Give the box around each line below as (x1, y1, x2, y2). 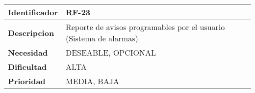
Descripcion (8, 27, 54, 38)
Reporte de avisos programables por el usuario (65, 21, 225, 32)
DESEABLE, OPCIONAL (65, 47, 156, 58)
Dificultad (8, 61, 47, 72)
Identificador (8, 6, 58, 18)
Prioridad (8, 75, 46, 87)
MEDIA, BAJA (65, 75, 119, 87)
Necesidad (8, 47, 48, 58)
